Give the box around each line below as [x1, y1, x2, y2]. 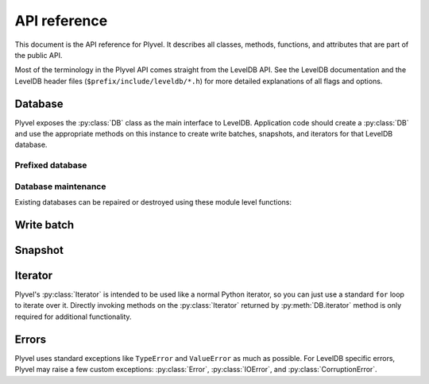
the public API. [14, 50, 63, 60]
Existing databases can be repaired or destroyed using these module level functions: [14, 198, 292, 207]
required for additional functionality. [14, 312, 132, 321]
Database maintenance [14, 181, 106, 192]
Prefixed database [14, 159, 87, 171]
